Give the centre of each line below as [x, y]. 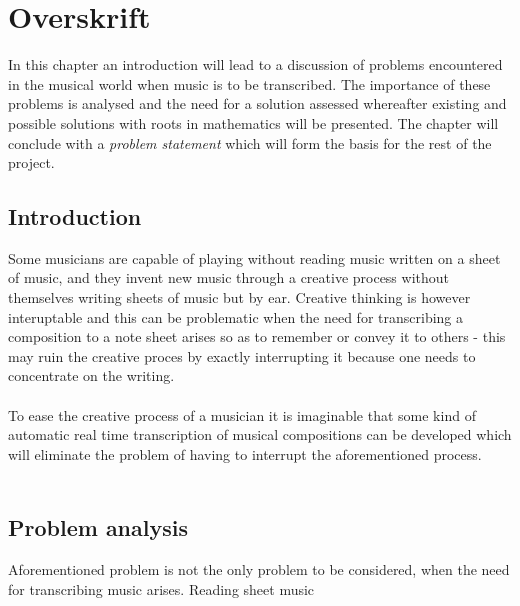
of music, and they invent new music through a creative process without [229, 277]
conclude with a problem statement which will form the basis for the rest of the [250, 142]
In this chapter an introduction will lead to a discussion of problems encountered [255, 64]
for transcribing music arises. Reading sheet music [161, 588]
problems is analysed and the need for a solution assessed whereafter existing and [257, 103]
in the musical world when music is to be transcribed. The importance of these [249, 83]
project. [31, 162]
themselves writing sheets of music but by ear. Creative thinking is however [239, 297]
